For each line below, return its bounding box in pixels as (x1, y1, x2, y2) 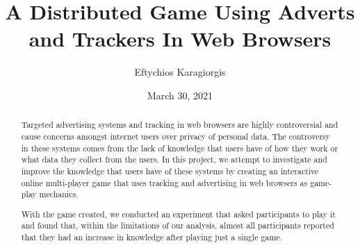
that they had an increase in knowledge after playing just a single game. (21, 231, 282, 243)
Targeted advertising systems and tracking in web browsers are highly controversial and (21, 119, 338, 131)
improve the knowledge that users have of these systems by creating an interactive (21, 165, 319, 176)
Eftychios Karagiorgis (134, 65, 226, 79)
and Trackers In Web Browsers (28, 24, 332, 53)
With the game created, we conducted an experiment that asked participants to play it (21, 208, 336, 220)
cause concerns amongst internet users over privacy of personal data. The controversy (21, 130, 331, 142)
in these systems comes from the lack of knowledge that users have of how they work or (21, 142, 338, 154)
